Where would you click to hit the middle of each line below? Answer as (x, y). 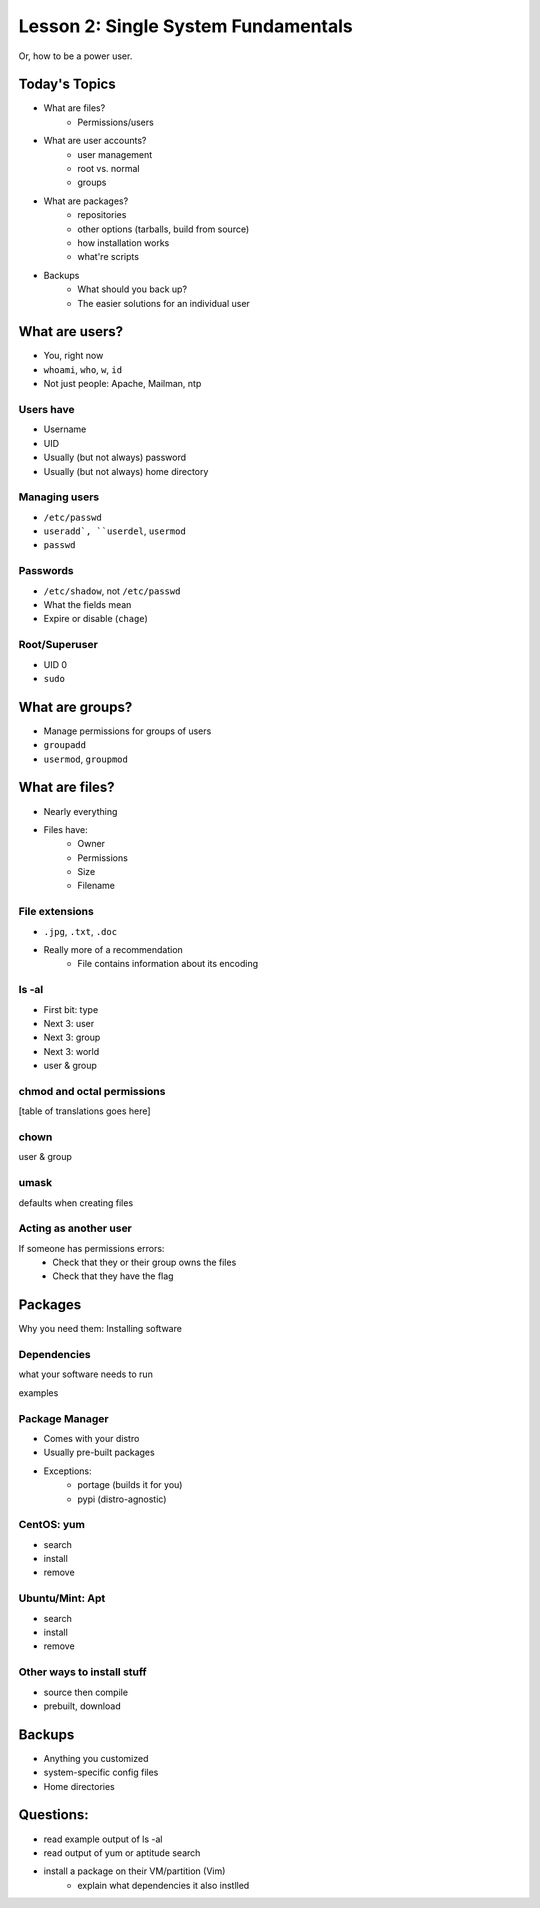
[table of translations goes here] (84, 1111)
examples (38, 1392)
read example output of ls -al (103, 1839)
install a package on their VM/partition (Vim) (134, 1871)
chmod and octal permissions (92, 1091)
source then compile (86, 1692)
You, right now (73, 356)
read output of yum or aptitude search (122, 1852)
